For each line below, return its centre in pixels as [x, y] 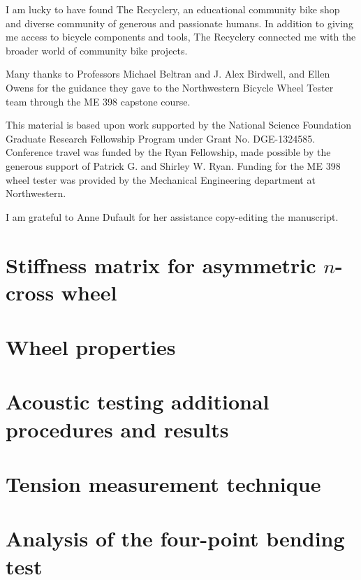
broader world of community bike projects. [97, 50]
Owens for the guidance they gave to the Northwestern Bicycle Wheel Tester [170, 87]
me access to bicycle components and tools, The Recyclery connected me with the [181, 37]
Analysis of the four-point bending [175, 538]
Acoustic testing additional [138, 401]
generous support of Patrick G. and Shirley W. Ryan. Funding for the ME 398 [173, 165]
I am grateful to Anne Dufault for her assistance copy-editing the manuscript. [172, 216]
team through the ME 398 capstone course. [98, 101]
